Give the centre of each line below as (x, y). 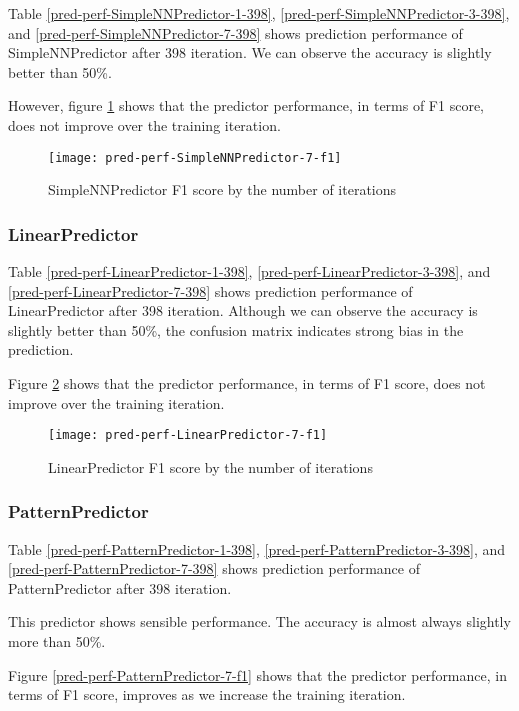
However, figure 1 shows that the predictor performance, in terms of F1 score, (246, 105)
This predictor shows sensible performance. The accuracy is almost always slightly (259, 621)
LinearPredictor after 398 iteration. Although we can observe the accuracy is (243, 310)
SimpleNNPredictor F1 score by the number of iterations (222, 189)
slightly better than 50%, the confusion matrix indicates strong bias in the (236, 329)
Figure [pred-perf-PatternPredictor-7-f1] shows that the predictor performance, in (257, 674)
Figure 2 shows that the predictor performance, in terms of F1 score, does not (247, 383)
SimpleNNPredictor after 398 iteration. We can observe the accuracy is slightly (250, 52)
